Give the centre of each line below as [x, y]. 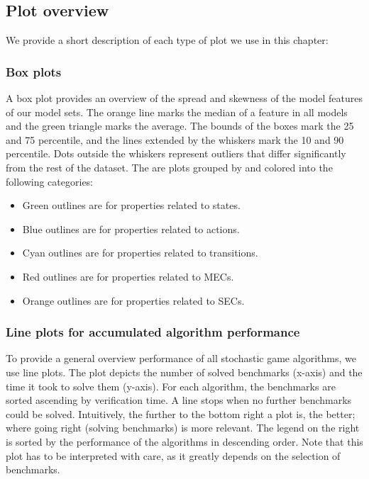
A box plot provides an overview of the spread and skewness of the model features [184, 98]
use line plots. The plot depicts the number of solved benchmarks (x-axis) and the [184, 372]
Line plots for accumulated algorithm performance [153, 332]
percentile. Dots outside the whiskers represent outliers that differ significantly [176, 153]
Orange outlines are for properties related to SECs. [133, 300]
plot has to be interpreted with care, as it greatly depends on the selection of [173, 455]
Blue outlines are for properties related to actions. [131, 229]
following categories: [50, 181]
